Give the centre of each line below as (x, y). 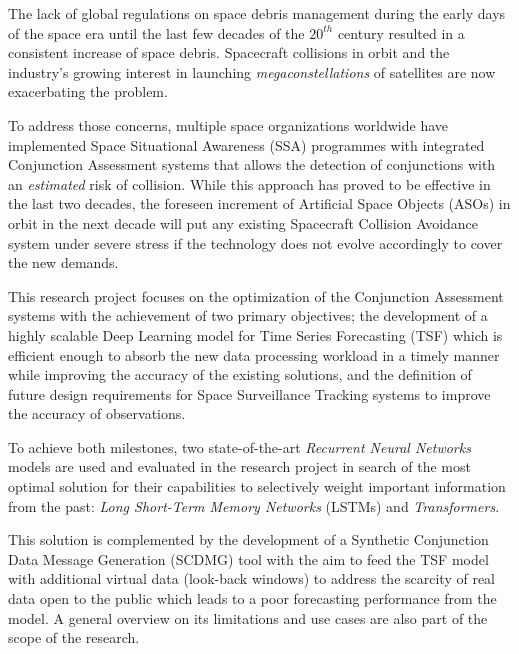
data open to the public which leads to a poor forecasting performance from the (252, 598)
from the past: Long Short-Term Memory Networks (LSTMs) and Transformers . (254, 505)
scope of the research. (74, 637)
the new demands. (63, 262)
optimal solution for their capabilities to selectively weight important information (257, 486)
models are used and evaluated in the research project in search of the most (239, 466)
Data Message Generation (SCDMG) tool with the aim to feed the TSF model (248, 558)
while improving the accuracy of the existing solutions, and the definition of (240, 374)
